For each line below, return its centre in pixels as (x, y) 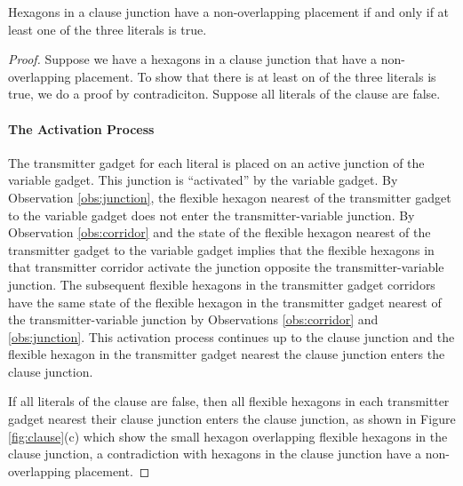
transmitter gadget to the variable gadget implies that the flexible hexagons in (221, 249)
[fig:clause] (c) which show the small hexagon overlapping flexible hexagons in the (228, 436)
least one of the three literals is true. (108, 29)
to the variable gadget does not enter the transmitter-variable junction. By (212, 215)
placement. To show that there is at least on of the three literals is (255, 76)
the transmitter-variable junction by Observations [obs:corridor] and (193, 319)
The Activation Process (81, 128)
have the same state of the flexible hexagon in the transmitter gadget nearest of (225, 302)
